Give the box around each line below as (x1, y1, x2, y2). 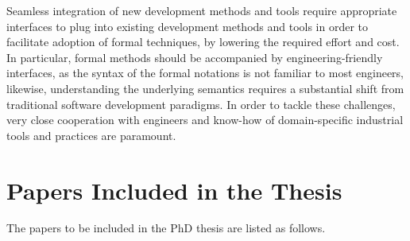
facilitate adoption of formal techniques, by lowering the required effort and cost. (6, 33, 400, 50)
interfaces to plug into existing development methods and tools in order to (6, 17, 369, 34)
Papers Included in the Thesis (6, 173, 342, 206)
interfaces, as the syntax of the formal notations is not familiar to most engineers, (6, 64, 404, 81)
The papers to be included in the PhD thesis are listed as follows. (6, 220, 326, 236)
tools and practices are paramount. (6, 126, 176, 143)
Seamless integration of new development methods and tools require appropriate (6, 2, 397, 18)
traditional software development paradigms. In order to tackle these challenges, (6, 95, 396, 112)
